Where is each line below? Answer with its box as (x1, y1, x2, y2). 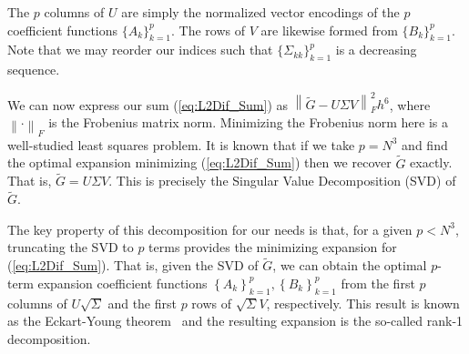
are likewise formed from (260, 20, 398, 39)
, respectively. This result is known (266, 293, 460, 312)
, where (389, 95, 431, 114)
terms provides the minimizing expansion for (148, 238, 397, 257)
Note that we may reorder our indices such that (7, 40, 273, 59)
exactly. (410, 153, 453, 172)
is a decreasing (335, 40, 417, 59)
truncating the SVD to (7, 238, 134, 257)
